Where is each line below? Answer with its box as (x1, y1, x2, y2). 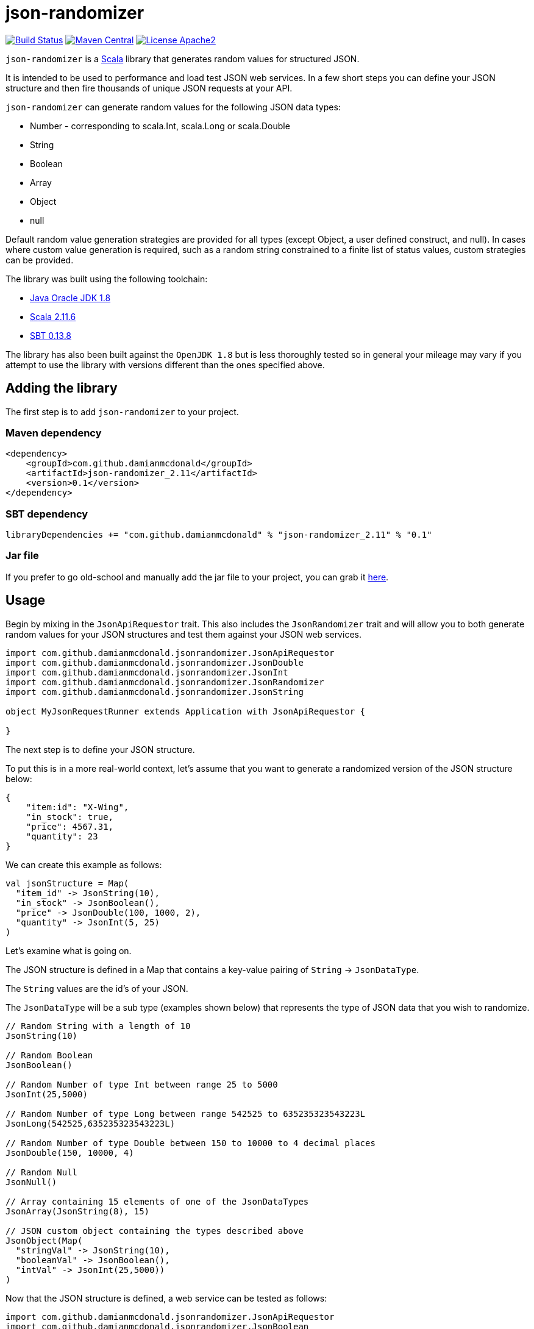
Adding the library (5, 380, 118, 396)
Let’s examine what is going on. (5, 945, 132, 956)
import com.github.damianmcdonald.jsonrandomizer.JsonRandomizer (5, 677, 324, 687)
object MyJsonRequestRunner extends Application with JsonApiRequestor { (5, 706, 366, 716)
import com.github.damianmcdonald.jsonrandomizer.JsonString (5, 686, 304, 697)
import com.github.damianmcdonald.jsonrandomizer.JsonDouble (5, 657, 304, 668)
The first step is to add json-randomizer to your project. (5, 406, 239, 417)
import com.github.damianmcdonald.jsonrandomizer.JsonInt (5, 667, 288, 677)
